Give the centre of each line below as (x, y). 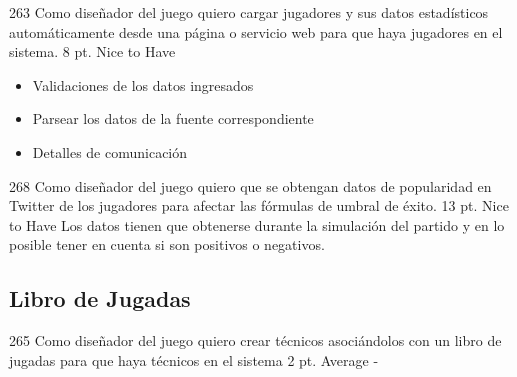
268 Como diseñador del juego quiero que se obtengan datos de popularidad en (250, 185)
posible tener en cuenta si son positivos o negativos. (167, 244)
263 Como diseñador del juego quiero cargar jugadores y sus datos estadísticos (249, 12)
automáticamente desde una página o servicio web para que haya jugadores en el (256, 31)
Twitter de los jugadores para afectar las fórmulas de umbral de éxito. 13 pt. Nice (259, 205)
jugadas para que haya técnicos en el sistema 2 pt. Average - (194, 359)
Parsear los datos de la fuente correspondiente (173, 118)
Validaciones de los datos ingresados (143, 84)
